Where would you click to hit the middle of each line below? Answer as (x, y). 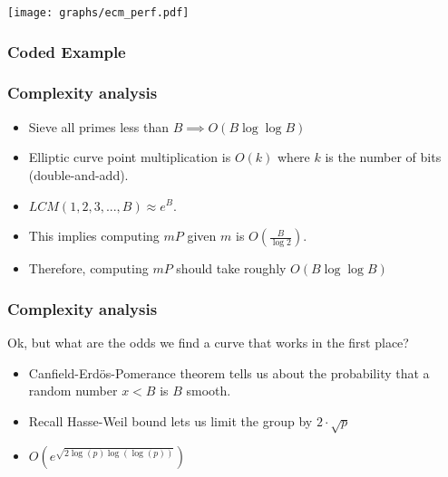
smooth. (209, 391)
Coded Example (67, 51)
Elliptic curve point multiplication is (130, 157)
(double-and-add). (78, 174)
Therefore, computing (88, 268)
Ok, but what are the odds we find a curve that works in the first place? (208, 342)
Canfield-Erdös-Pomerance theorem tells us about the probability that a (229, 372)
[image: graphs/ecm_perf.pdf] (98, 13)
